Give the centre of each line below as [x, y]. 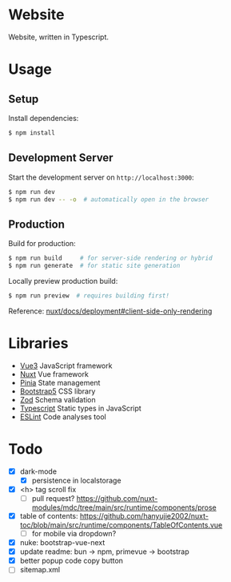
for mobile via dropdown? [74, 533]
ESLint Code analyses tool [63, 416]
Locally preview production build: [63, 281]
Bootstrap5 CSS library [58, 391]
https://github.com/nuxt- [117, 498]
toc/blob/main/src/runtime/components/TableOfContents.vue [121, 525]
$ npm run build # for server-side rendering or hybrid [111, 258]
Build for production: [42, 244]
